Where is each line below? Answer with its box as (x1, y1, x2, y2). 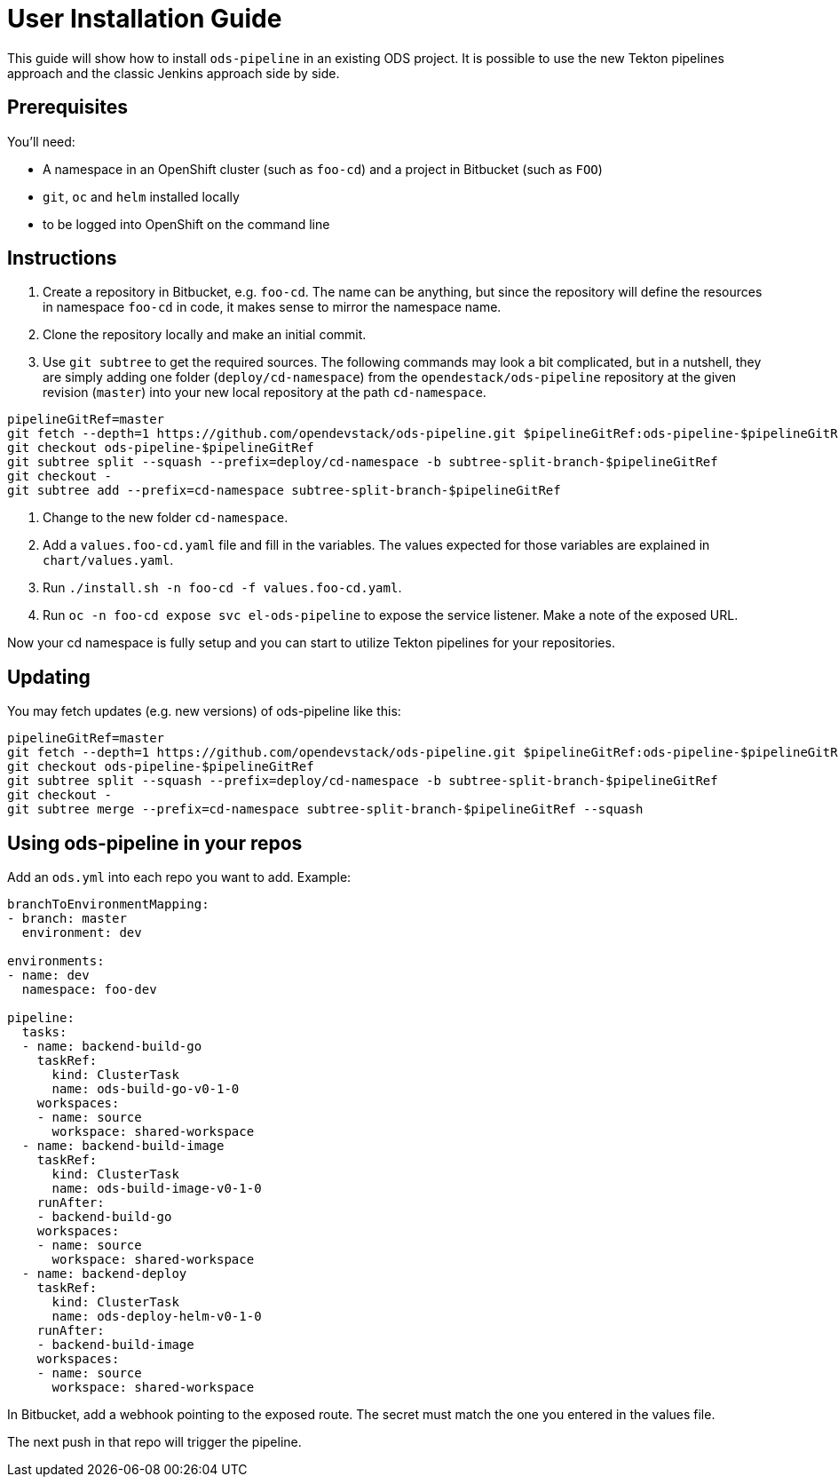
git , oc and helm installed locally (43, 188, 240, 204)
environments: (7, 954, 105, 969)
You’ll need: (7, 133, 75, 149)
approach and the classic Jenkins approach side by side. (7, 65, 340, 81)
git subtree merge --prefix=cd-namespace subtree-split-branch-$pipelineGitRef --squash (7, 802, 644, 817)
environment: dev (21, 925, 142, 940)
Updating (7, 665, 91, 688)
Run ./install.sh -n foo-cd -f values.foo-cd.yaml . (43, 580, 402, 596)
